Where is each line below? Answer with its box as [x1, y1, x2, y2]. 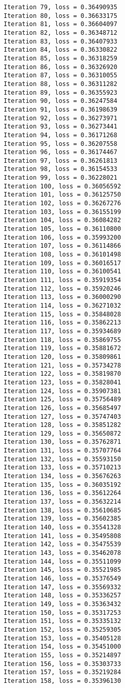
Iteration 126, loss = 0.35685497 [4, 404, 121, 412]
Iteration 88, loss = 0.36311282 [4, 80, 117, 88]
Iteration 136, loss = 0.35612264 [4, 489, 121, 497]
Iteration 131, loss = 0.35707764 [4, 447, 121, 455]
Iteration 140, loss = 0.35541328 [4, 524, 121, 531]
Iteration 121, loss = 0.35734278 [4, 361, 121, 369]
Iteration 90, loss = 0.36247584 [4, 97, 117, 105]
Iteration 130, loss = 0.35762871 [4, 438, 121, 446]
